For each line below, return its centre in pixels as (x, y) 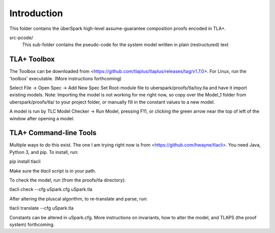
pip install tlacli (25, 161)
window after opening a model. (42, 118)
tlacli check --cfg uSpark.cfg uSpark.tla (51, 189)
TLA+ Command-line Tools (53, 133)
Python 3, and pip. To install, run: (44, 152)
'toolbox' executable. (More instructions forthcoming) (65, 78)
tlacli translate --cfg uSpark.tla (42, 208)
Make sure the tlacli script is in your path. (53, 171)
